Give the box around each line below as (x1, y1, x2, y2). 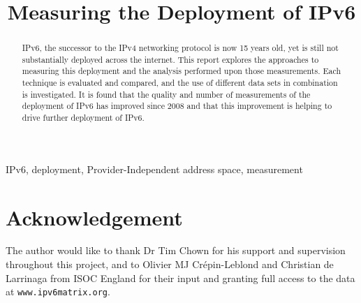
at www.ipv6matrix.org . (6, 284, 110, 299)
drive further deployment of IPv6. (22, 112, 145, 124)
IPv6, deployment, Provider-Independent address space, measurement (6, 161, 303, 176)
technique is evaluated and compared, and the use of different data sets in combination (22, 77, 338, 89)
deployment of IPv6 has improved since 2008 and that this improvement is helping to (22, 100, 332, 112)
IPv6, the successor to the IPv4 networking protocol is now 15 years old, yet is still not (22, 42, 339, 54)
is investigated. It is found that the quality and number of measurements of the (22, 88, 311, 100)
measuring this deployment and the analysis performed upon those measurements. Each (22, 65, 341, 77)
